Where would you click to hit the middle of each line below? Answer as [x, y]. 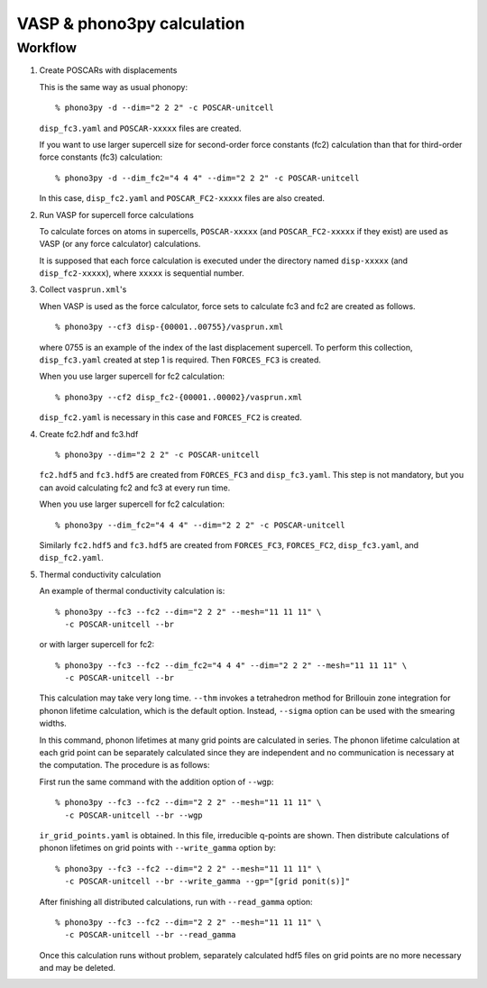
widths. [53, 723]
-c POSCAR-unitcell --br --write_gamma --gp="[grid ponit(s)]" [207, 882]
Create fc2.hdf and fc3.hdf [89, 434]
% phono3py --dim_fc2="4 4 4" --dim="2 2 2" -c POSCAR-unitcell [201, 525]
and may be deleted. [78, 968]
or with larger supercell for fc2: [97, 645]
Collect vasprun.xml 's [83, 289]
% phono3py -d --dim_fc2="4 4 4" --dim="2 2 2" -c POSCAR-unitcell [207, 178]
